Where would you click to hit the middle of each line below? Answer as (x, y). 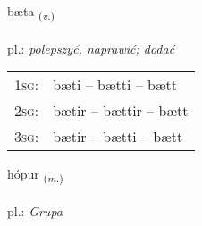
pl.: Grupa (35, 211)
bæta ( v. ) (31, 12)
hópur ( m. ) (35, 175)
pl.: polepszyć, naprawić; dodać (91, 48)
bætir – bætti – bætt (118, 137)
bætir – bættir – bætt (121, 111)
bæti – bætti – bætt (115, 85)
